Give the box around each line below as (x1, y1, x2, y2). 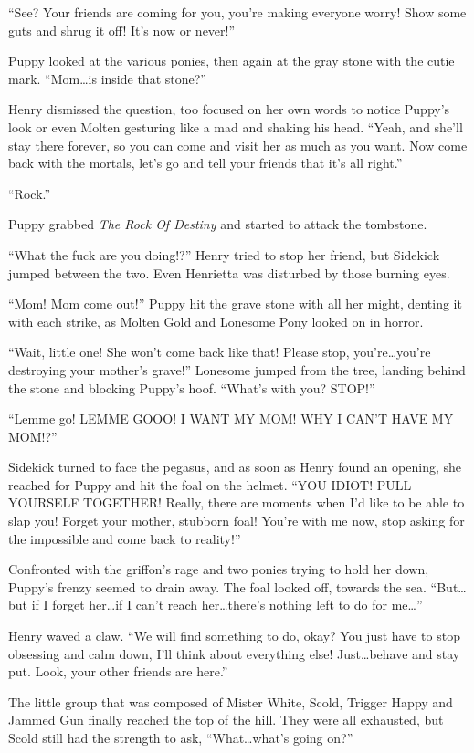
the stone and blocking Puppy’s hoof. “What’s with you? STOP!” (8, 378, 375, 397)
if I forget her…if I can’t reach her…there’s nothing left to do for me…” (31, 595, 423, 614)
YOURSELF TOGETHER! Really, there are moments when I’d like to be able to (8, 493, 465, 512)
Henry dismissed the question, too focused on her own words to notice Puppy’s (8, 99, 450, 119)
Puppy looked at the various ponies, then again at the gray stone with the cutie (8, 51, 455, 70)
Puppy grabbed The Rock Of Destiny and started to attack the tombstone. (8, 214, 427, 234)
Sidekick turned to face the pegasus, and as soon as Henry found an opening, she (8, 457, 462, 476)
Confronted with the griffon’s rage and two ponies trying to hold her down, (8, 560, 429, 579)
